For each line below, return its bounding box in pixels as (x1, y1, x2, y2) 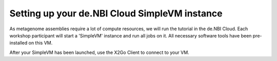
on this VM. (28, 40, 53, 46)
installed (9, 40, 28, 46)
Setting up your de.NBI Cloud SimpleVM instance (9, 8, 223, 19)
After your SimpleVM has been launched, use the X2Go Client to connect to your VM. (9, 49, 189, 55)
